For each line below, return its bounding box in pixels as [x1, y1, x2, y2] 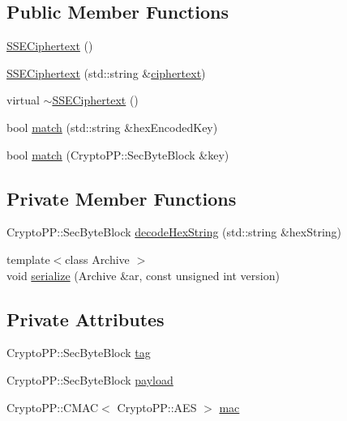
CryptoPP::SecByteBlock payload [6, 371, 173, 388]
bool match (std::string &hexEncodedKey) [6, 118, 218, 135]
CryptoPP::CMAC [6, 398, 99, 415]
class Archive [65, 250, 130, 267]
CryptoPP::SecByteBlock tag [6, 344, 151, 361]
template [6, 250, 50, 267]
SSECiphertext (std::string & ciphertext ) [6, 64, 206, 81]
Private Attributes [6, 306, 165, 331]
